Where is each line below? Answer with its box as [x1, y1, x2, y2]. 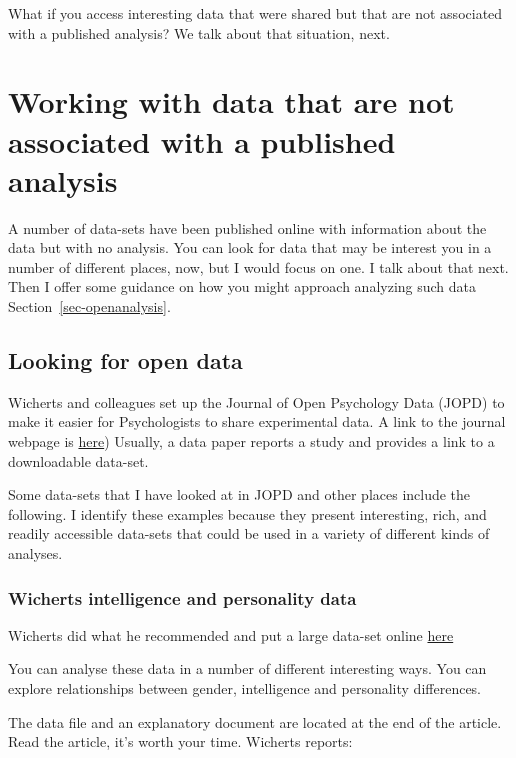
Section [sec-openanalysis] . [8, 296, 171, 317]
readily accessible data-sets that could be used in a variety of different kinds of [8, 523, 490, 544]
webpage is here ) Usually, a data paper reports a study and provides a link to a [8, 431, 495, 452]
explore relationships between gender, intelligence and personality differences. [8, 678, 482, 699]
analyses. [8, 543, 63, 564]
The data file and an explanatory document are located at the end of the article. [8, 711, 502, 732]
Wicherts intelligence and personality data [8, 585, 357, 610]
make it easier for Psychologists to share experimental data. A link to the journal [8, 411, 506, 432]
